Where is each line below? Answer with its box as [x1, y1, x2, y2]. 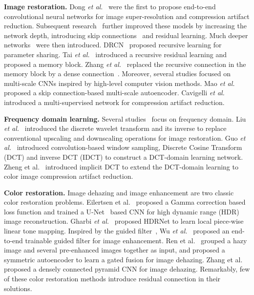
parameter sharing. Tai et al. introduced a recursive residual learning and [4, 49, 227, 59]
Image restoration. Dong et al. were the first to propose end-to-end [4, 1, 216, 11]
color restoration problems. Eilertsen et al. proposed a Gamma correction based [4, 197, 246, 207]
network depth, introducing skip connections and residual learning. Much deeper [4, 30, 248, 40]
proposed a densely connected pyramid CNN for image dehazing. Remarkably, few [4, 264, 250, 274]
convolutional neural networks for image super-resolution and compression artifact [4, 11, 250, 21]
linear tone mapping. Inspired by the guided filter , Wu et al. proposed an [4, 226, 230, 236]
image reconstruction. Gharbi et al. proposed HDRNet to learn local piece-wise [4, 216, 244, 226]
